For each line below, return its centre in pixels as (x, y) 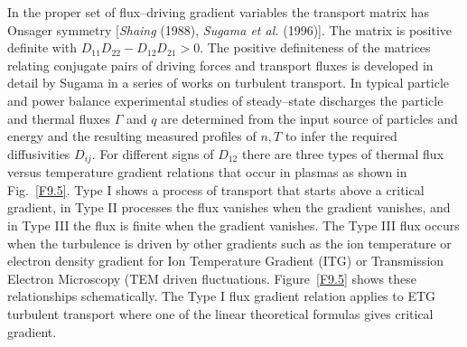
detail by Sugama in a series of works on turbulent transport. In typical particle (229, 83)
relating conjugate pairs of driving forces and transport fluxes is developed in (220, 65)
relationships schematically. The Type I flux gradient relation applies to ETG (222, 296)
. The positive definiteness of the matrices (315, 47)
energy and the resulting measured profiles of (132, 136)
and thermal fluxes (59, 118)
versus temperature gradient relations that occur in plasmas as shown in (207, 172)
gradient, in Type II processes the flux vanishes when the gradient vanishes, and (229, 207)
